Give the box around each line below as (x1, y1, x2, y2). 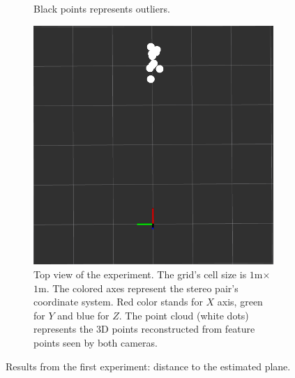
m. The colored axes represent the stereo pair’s (38, 280, 239, 295)
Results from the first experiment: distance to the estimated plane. (6, 358, 291, 373)
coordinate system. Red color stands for (33, 294, 203, 309)
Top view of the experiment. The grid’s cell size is (33, 267, 247, 282)
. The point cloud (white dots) (119, 308, 249, 322)
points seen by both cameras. (33, 335, 158, 350)
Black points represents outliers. (33, 1, 170, 15)
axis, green (217, 294, 263, 309)
